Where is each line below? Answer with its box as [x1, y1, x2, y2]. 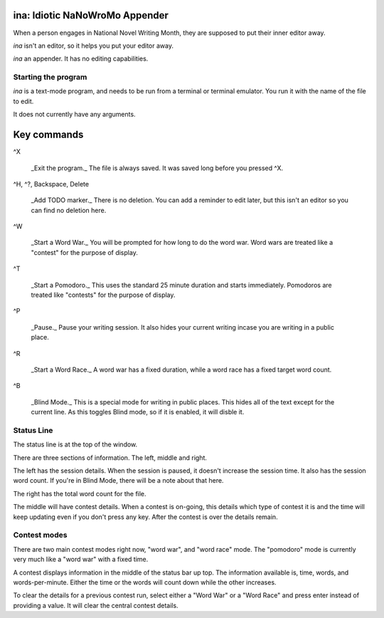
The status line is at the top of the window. [13, 440, 138, 449]
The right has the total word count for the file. [13, 489, 146, 498]
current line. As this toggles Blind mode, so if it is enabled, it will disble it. [31, 408, 245, 417]
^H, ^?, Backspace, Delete [13, 179, 89, 188]
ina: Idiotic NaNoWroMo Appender [13, 9, 169, 21]
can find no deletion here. [31, 206, 107, 214]
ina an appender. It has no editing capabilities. [13, 54, 149, 63]
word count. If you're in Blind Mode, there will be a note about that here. [13, 476, 224, 485]
